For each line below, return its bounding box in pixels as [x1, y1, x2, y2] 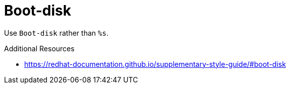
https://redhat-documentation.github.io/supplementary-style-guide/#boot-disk [24, 59, 286, 68]
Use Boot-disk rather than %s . [4, 28, 108, 37]
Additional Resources [4, 44, 75, 53]
